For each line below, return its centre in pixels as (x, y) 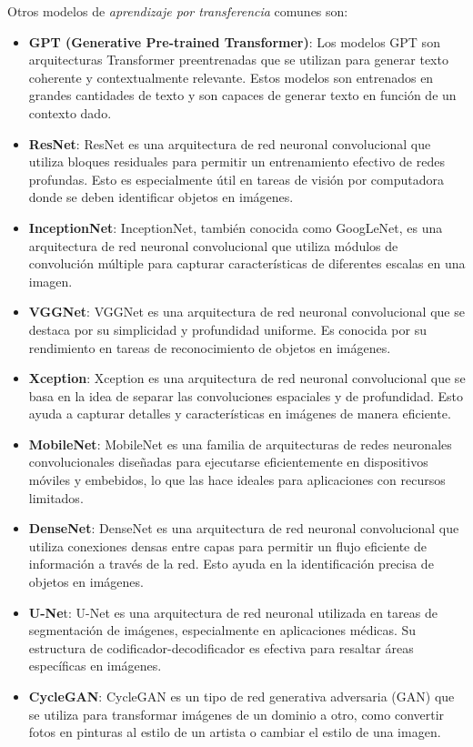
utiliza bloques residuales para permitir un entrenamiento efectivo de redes (236, 162)
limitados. (56, 497)
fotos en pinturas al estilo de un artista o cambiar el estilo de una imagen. (235, 732)
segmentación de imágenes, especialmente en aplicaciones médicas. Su (222, 630)
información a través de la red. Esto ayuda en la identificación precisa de (231, 564)
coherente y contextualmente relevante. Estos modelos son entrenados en (231, 77)
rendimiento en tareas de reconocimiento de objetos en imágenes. (210, 347)
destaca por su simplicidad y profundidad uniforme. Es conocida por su (227, 329)
